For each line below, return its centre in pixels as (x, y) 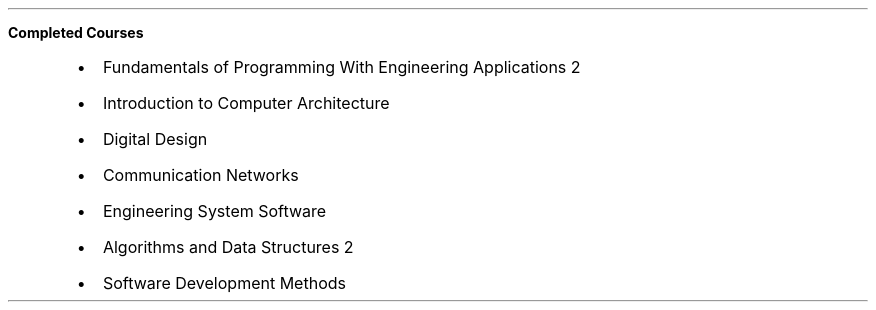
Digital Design (155, 139)
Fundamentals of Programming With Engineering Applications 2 (341, 67)
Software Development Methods (224, 283)
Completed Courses (76, 32)
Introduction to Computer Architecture (246, 103)
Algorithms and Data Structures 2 (228, 247)
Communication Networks (200, 175)
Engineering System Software (214, 211)
